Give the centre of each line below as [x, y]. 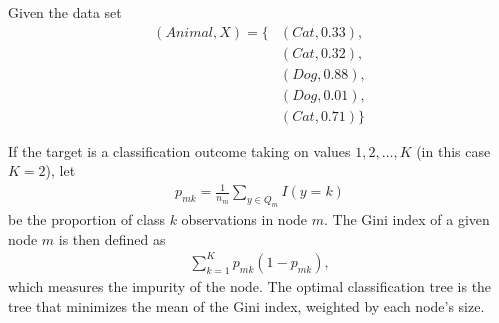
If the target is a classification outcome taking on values [179, 150]
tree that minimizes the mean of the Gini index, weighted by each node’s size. [246, 305]
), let [60, 170]
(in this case [453, 150]
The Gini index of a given [411, 219]
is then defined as [112, 238]
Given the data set [65, 12]
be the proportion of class [86, 219]
